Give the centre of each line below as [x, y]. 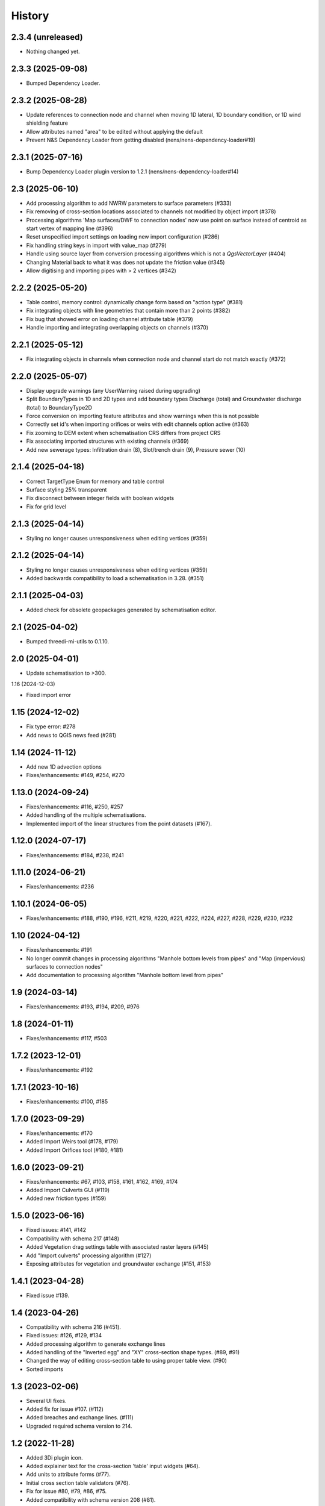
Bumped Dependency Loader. [63, 83]
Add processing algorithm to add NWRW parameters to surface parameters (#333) [129, 203]
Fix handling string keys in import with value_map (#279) [96, 245]
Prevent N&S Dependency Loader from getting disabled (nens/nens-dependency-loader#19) [141, 140]
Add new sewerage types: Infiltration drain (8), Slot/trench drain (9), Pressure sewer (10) [136, 449]
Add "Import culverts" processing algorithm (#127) [89, 1255]
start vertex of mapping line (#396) [70, 228]
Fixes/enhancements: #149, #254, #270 [76, 775]
